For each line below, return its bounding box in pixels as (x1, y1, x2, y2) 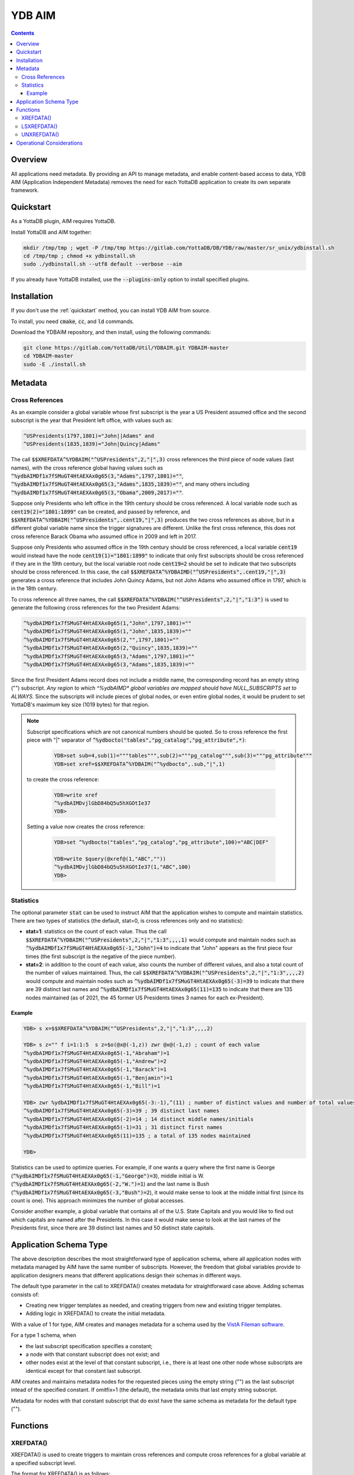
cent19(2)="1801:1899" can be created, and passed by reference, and (11, 508, 191, 515)
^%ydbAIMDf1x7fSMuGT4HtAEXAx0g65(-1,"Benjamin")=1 (23, 1074, 173, 1081)
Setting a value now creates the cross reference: (27, 823, 145, 830)
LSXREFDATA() (21, 123, 58, 130)
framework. (11, 186, 40, 194)
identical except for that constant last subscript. (25, 1367, 142, 1374)
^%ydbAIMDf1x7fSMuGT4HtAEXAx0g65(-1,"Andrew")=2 (23, 1058, 167, 1065)
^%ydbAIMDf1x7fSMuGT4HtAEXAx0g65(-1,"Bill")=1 (23, 1083, 160, 1090)
